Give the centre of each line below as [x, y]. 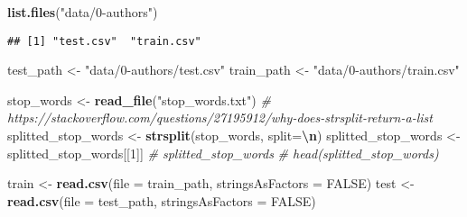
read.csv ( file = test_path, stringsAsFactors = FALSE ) [162, 200]
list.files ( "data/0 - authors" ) [83, 12]
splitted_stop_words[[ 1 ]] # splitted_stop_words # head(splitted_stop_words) [223, 153]
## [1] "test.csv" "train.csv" [104, 41]
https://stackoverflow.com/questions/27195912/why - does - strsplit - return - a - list [220, 118]
